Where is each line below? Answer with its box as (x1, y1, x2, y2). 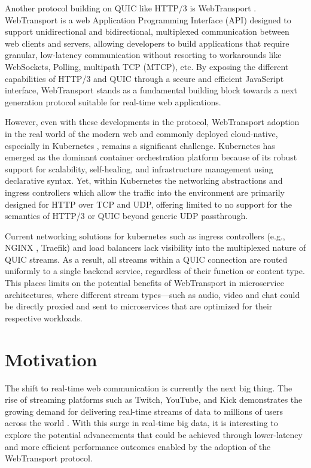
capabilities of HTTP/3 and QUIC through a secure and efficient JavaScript (5, 72, 284, 84)
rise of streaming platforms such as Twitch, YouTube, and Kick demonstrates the (5, 393, 303, 406)
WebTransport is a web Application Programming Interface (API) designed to (5, 13, 291, 26)
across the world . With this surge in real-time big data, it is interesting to (5, 417, 278, 429)
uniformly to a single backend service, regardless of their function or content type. (5, 265, 305, 277)
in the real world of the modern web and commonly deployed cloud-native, (5, 127, 278, 139)
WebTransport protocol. (5, 452, 93, 464)
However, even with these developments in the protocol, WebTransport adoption (5, 116, 300, 128)
